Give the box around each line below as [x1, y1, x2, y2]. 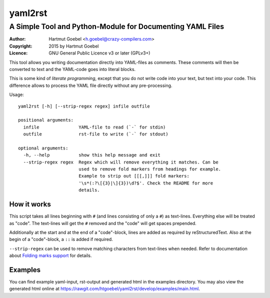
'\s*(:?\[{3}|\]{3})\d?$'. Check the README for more [78, 180, 213, 186]
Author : [9, 36, 26, 42]
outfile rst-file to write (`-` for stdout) [23, 131, 168, 137]
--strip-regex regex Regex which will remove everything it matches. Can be [23, 159, 218, 165]
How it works [9, 200, 51, 208]
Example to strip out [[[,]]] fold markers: [78, 173, 189, 179]
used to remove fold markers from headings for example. [78, 166, 221, 172]
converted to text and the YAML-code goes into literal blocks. [9, 66, 136, 72]
